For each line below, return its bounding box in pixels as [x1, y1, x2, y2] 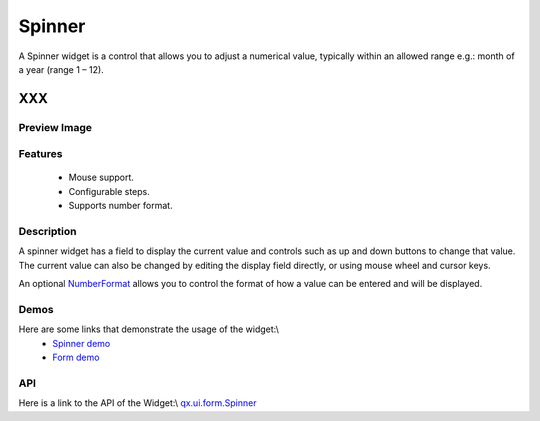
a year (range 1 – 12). [18, 63, 104, 75]
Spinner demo [52, 337, 111, 349]
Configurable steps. [68, 185, 150, 197]
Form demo [52, 351, 100, 364]
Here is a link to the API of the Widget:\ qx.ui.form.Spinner [18, 397, 257, 409]
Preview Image [18, 120, 92, 134]
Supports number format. [68, 200, 174, 212]
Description [18, 225, 77, 239]
